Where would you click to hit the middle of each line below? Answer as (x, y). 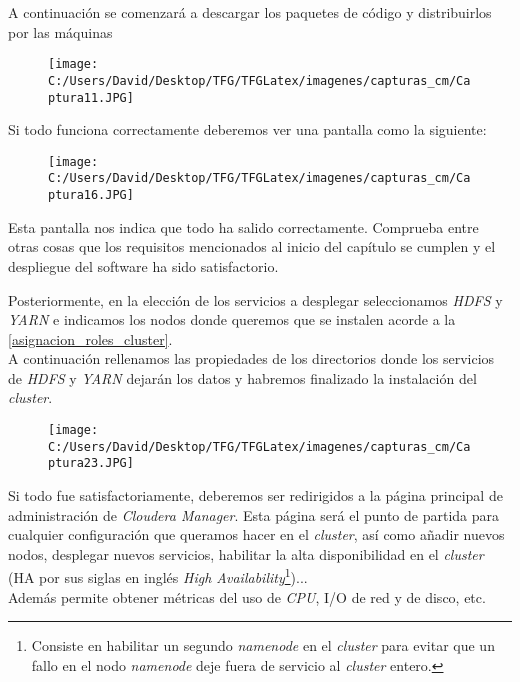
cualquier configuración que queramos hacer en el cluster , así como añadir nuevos (256, 534)
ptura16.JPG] (91, 195)
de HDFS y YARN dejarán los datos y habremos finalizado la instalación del (242, 377)
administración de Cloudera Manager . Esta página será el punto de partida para (253, 514)
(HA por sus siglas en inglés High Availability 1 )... (158, 576)
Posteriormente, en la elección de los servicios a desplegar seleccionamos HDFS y (255, 299)
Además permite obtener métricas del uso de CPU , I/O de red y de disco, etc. (247, 596)
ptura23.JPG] (91, 463)
